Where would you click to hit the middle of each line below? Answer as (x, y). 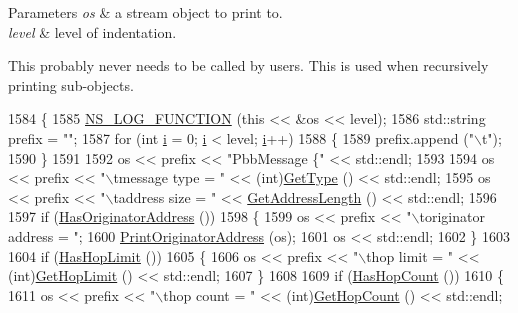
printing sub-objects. (71, 84)
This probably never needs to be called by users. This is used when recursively (248, 65)
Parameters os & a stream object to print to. (145, 12)
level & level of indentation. (92, 31)
